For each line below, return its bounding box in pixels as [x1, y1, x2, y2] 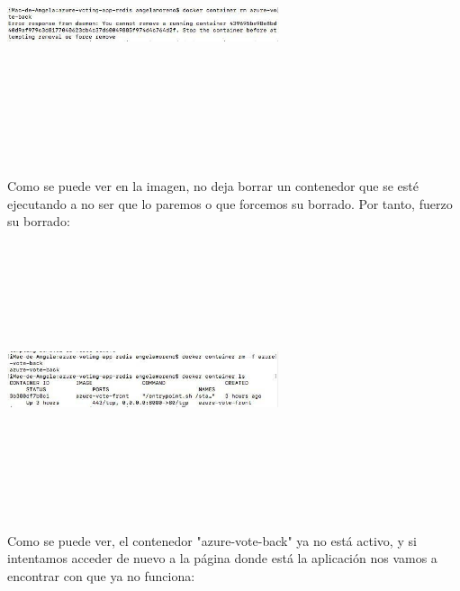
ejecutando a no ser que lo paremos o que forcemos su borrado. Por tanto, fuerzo [7, 194, 453, 213]
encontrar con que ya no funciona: [7, 566, 195, 585]
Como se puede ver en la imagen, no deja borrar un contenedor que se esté [7, 176, 419, 195]
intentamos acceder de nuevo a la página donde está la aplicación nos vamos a [7, 549, 437, 568]
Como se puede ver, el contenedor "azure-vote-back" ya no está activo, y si [7, 531, 417, 550]
